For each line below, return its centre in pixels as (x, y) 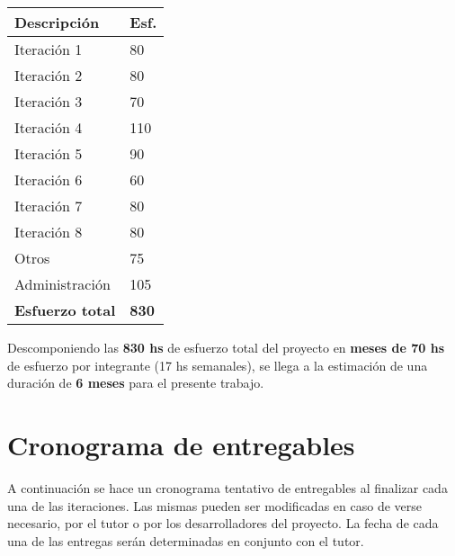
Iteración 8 (49, 232)
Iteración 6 (49, 179)
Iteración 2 (49, 75)
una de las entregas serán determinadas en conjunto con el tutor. (186, 540)
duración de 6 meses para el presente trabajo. (136, 383)
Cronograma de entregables (181, 444)
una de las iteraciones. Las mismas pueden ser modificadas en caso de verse (214, 505)
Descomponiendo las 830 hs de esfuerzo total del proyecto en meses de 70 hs (226, 347)
